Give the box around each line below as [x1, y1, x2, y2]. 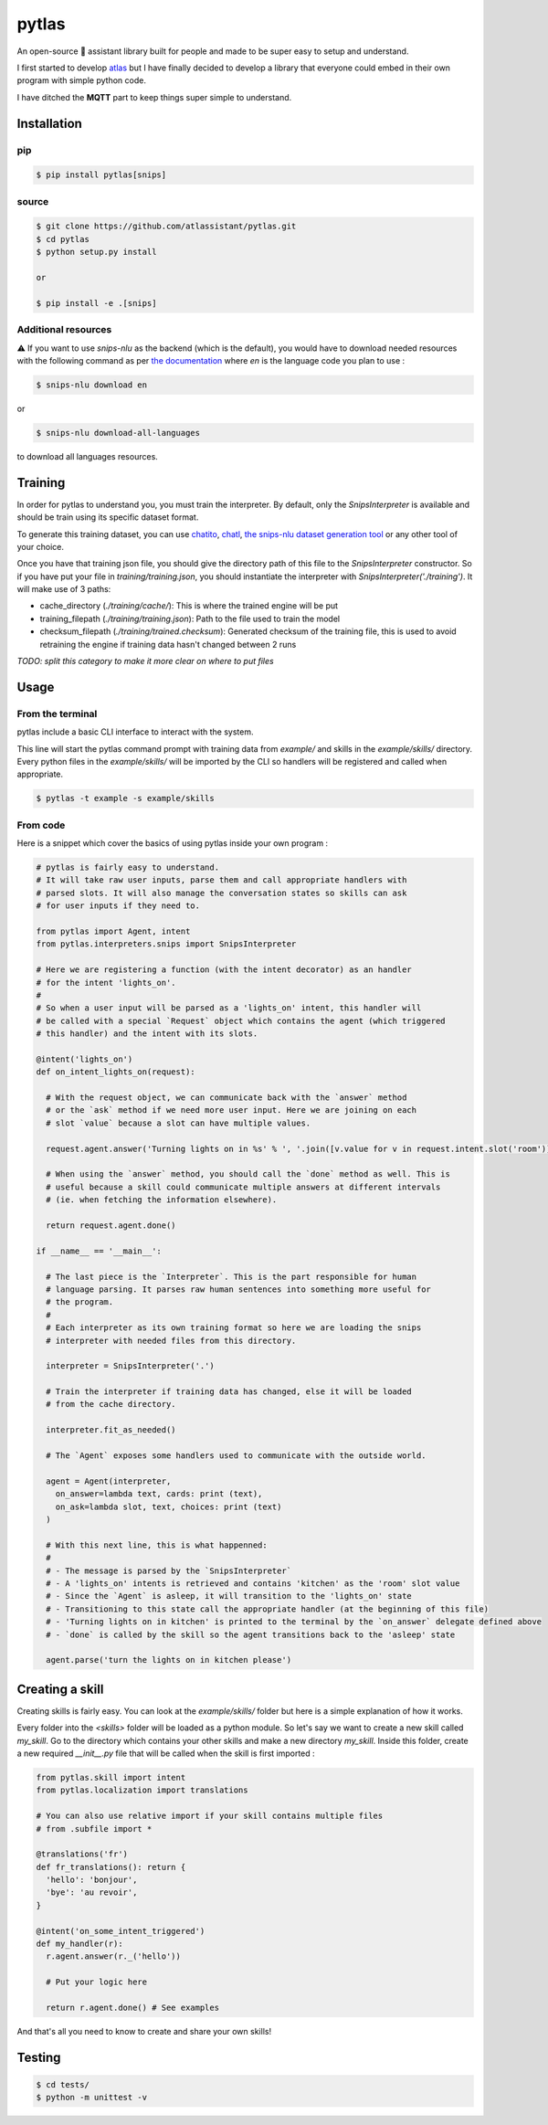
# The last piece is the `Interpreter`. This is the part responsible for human [46, 1271, 417, 1282]
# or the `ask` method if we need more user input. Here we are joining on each [46, 1105, 417, 1115]
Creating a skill [16, 1681, 104, 1697]
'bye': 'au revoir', [46, 1887, 138, 1898]
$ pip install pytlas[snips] [36, 170, 167, 180]
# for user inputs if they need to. [36, 901, 201, 911]
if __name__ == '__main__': [36, 1245, 162, 1256]
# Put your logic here [46, 1977, 148, 1987]
